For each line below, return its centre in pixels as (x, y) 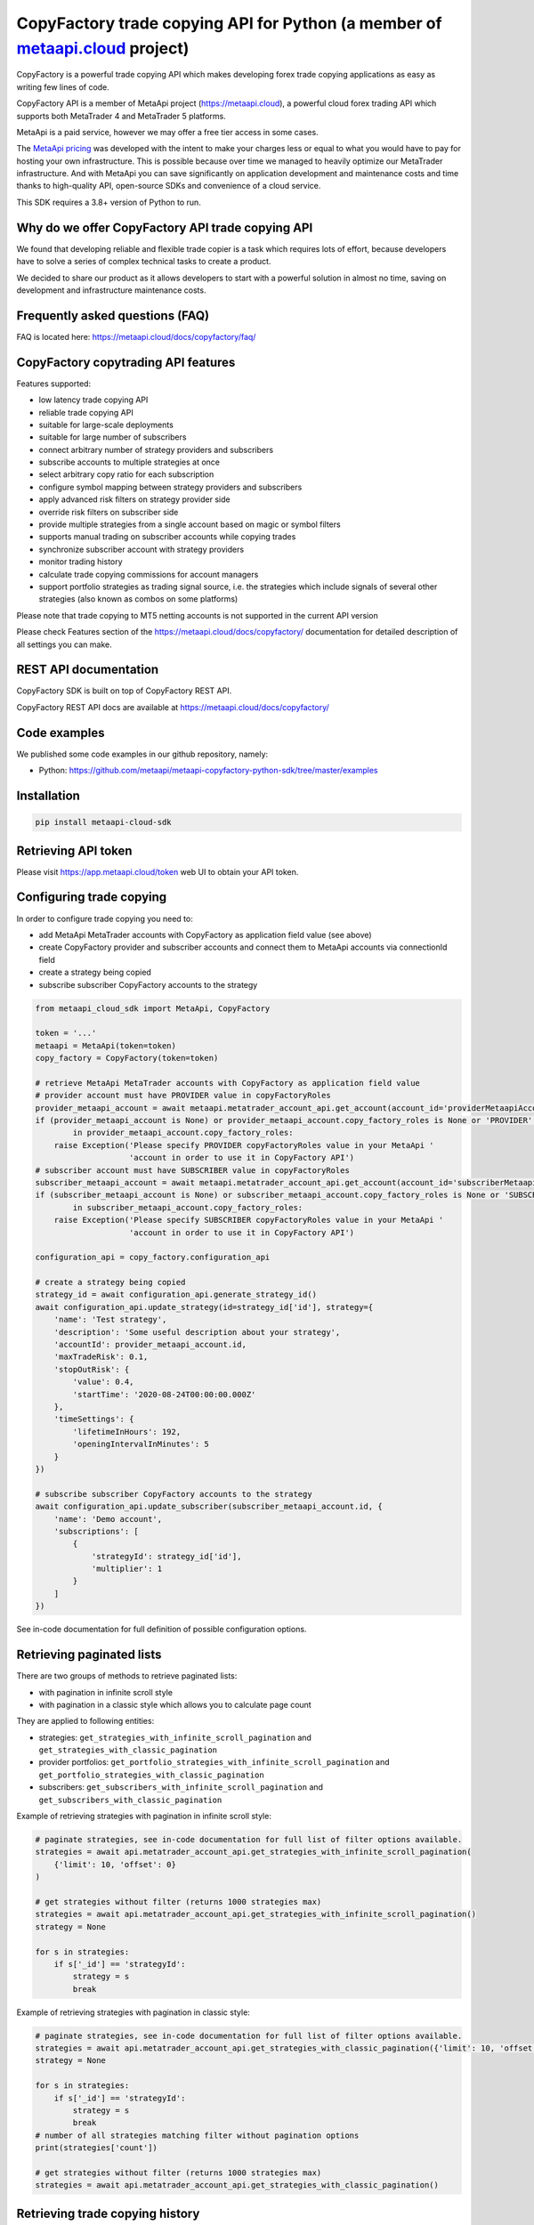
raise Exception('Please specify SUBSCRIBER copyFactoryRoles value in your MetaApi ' (249, 1220)
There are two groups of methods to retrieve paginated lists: (127, 1676)
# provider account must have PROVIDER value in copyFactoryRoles (183, 1096)
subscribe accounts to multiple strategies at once (129, 462)
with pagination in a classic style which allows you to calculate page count (175, 1704)
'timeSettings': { (94, 1419)
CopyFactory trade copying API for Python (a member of (229, 23)
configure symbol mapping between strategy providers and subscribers (170, 487)
